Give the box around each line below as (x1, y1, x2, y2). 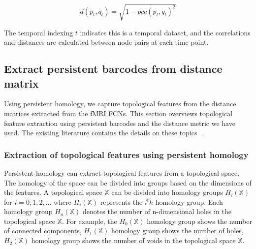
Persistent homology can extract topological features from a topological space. (4, 167, 240, 178)
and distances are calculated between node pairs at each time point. (4, 37, 209, 47)
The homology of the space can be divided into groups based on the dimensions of (4, 177, 252, 187)
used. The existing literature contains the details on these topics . (4, 127, 205, 138)
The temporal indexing (4, 27, 73, 37)
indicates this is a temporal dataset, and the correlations (80, 27, 251, 37)
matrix (4, 75, 39, 91)
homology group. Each (155, 196, 223, 207)
